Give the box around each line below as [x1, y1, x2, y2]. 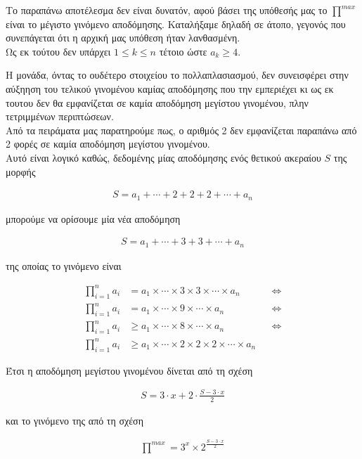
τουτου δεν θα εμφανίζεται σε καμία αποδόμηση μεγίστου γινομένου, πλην [6, 95, 309, 110]
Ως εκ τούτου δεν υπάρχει [6, 44, 111, 58]
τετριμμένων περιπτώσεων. [6, 109, 114, 124]
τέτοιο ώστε [159, 44, 207, 58]
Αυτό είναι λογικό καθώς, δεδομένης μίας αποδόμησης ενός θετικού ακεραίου [6, 150, 321, 164]
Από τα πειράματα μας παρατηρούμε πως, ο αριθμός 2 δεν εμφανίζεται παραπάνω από [6, 122, 357, 137]
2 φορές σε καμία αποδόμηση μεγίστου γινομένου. [6, 136, 210, 151]
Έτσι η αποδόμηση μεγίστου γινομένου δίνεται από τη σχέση [6, 363, 253, 377]
